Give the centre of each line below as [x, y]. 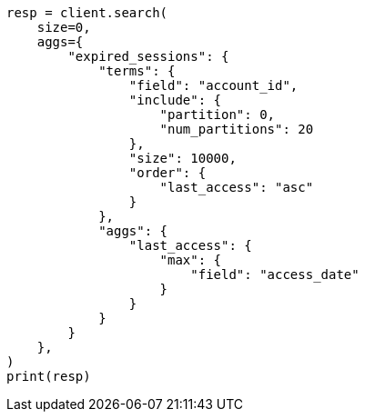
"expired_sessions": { [148, 56]
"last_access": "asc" [237, 187]
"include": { [175, 100]
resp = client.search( [87, 13]
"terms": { [137, 71]
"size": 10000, [182, 158]
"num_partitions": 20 [237, 129]
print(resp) [49, 376]
